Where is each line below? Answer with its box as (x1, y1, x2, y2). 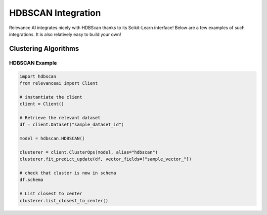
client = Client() (19, 101, 64, 107)
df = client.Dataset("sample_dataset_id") (19, 122, 124, 128)
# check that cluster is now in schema (19, 170, 116, 176)
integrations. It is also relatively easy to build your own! (9, 31, 121, 37)
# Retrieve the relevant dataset (19, 115, 101, 120)
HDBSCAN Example (9, 59, 57, 66)
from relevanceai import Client (19, 80, 98, 86)
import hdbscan (19, 73, 56, 79)
